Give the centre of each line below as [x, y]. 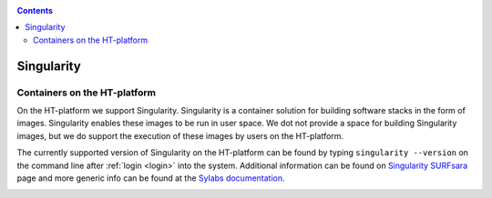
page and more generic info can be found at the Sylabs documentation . [151, 178]
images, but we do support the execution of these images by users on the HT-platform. [180, 135]
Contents [35, 10]
